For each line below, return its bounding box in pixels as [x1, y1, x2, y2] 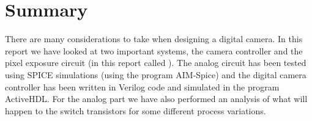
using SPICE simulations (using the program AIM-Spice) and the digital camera [5, 68, 306, 81]
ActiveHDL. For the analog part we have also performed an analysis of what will [5, 92, 308, 105]
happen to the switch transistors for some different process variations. [5, 104, 266, 117]
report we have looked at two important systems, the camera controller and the [5, 44, 303, 57]
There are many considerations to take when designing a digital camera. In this [5, 32, 303, 45]
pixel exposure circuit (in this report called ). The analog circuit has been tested [5, 56, 306, 69]
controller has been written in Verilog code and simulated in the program [5, 80, 280, 93]
